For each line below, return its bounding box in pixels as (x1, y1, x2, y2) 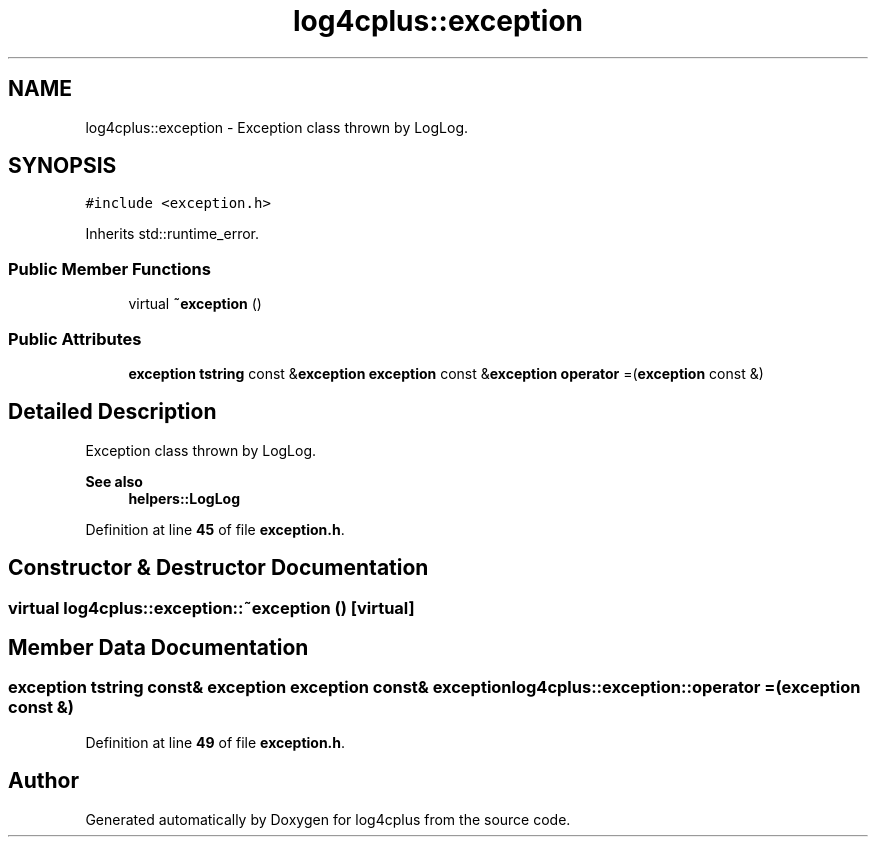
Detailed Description (8, 399, 217, 425)
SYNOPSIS (8, 153, 117, 179)
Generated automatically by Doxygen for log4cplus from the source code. (85, 810, 571, 828)
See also (85, 472, 143, 490)
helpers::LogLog (128, 489, 240, 507)
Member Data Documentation (8, 635, 309, 661)
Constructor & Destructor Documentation (8, 555, 429, 581)
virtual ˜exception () (128, 295, 262, 313)
